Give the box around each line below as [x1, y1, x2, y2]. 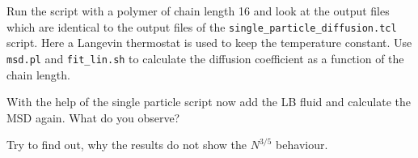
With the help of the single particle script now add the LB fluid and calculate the [6, 93, 411, 110]
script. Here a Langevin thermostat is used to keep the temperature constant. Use [6, 34, 412, 51]
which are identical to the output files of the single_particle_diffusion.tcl [6, 18, 397, 35]
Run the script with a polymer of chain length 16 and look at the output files [6, 2, 390, 19]
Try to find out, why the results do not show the [6, 136, 247, 153]
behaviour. [276, 136, 328, 153]
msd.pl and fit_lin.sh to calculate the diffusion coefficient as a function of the [6, 49, 404, 66]
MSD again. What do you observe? [6, 109, 180, 126]
